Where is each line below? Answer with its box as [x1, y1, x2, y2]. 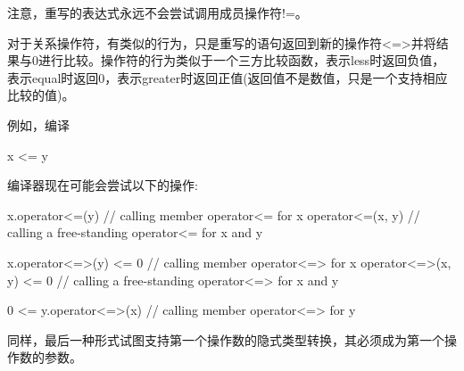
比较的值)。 [7, 86, 75, 104]
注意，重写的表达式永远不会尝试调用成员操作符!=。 [7, 4, 308, 21]
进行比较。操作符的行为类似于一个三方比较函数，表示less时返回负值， [37, 51, 445, 70]
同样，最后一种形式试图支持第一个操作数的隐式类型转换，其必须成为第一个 [7, 330, 444, 349]
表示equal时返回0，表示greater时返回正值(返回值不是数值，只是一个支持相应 [7, 68, 448, 87]
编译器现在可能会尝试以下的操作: [7, 176, 198, 194]
